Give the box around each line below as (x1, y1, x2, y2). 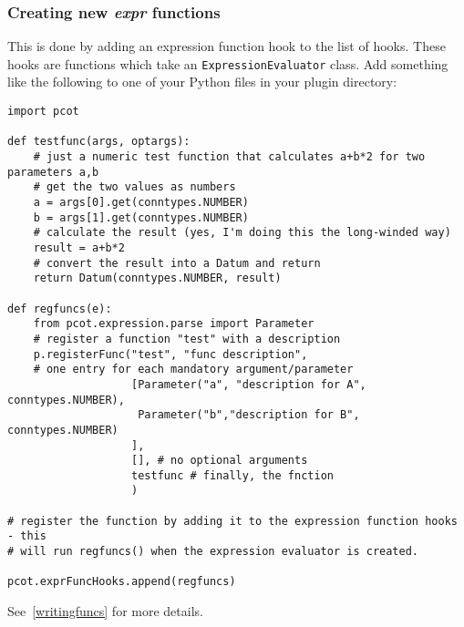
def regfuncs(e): (7, 302, 112, 315)
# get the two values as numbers (33, 180, 236, 194)
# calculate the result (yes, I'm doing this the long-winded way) (33, 226, 451, 240)
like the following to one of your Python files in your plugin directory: (7, 72, 397, 91)
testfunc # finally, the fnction (131, 468, 334, 482)
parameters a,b (7, 165, 99, 179)
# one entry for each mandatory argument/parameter (33, 363, 354, 376)
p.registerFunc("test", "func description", (33, 347, 308, 361)
